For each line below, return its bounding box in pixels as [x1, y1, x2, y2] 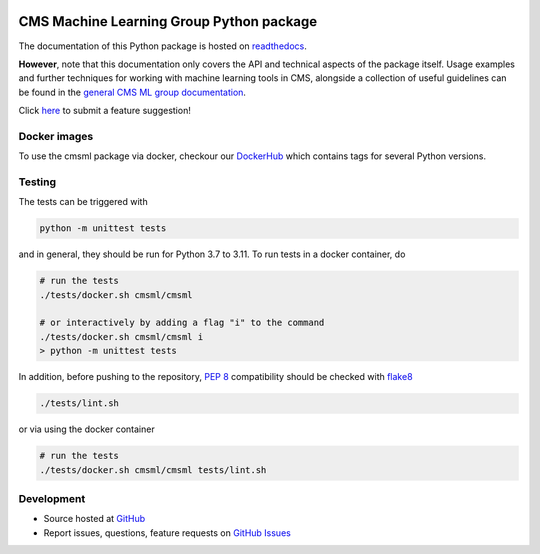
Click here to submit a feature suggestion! [18, 105, 192, 117]
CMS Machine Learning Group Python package [18, 13, 318, 30]
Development [18, 491, 86, 505]
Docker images [18, 129, 94, 143]
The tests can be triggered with [18, 196, 149, 208]
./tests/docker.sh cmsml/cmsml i [39, 331, 204, 342]
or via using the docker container [18, 423, 155, 435]
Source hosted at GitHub [43, 513, 146, 525]
